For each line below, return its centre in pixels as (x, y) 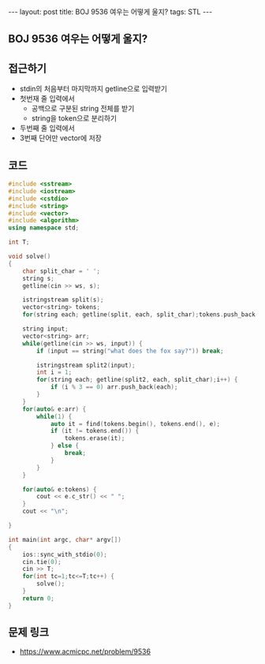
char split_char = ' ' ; (62, 271)
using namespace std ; (44, 228)
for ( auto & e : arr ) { (54, 409)
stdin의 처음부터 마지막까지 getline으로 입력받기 (93, 89)
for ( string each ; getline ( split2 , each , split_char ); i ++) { (137, 380)
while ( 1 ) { (54, 416)
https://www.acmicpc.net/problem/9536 (85, 651)
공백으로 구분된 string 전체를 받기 (83, 109)
